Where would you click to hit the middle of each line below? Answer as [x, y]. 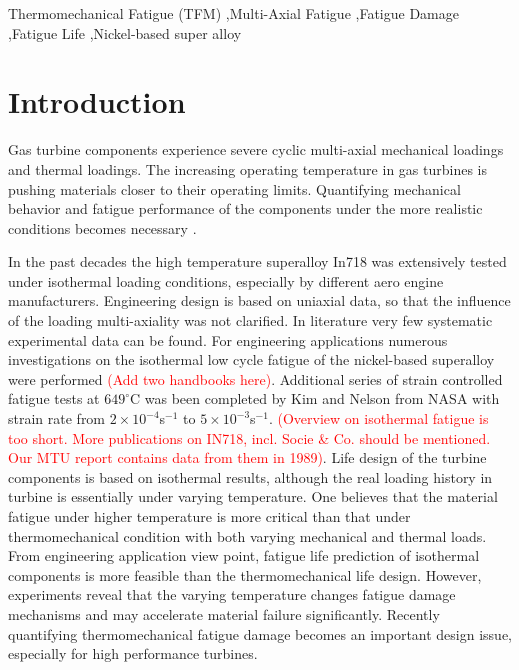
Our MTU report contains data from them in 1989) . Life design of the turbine [247, 457]
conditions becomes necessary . [102, 227]
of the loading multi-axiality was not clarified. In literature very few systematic [250, 320]
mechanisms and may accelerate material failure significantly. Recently [224, 613]
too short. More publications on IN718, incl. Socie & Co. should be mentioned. [249, 437]
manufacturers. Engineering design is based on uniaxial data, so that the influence [259, 300]
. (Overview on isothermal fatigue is [378, 418]
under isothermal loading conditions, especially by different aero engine [226, 280]
